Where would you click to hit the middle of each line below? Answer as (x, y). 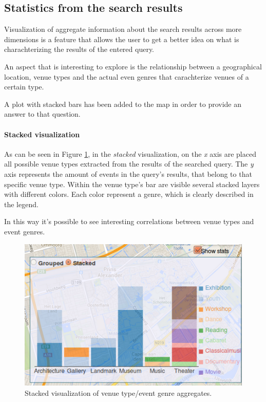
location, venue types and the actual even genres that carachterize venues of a (127, 76)
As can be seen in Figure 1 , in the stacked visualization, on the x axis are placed (130, 153)
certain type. (24, 87)
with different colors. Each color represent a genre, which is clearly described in (129, 194)
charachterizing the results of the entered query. (79, 49)
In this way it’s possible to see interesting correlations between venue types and (129, 221)
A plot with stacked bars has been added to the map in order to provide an (123, 104)
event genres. (25, 231)
